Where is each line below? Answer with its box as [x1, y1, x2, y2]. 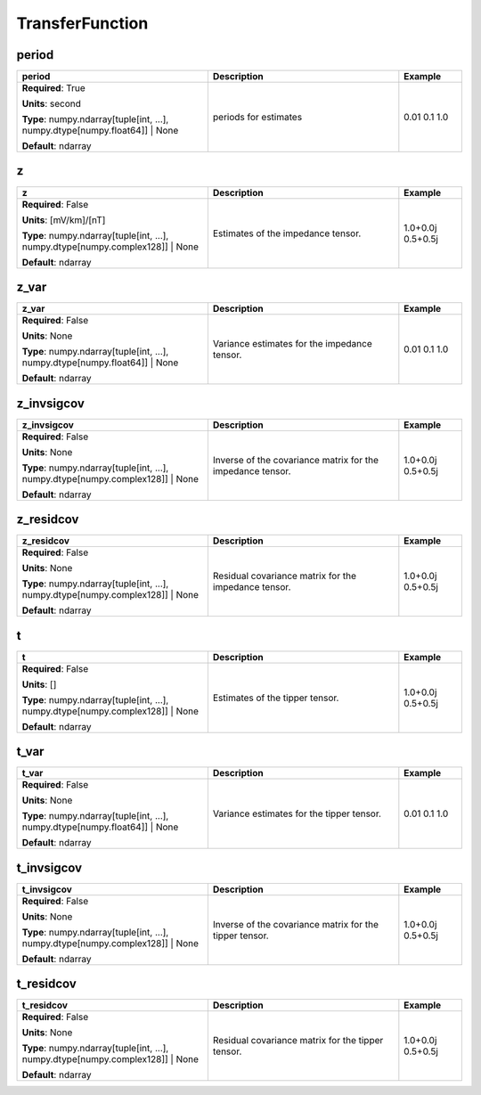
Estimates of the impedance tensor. [212, 227, 362, 240]
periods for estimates [212, 111, 303, 124]
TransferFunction [16, 13, 149, 33]
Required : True [21, 82, 86, 94]
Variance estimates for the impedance [212, 338, 373, 350]
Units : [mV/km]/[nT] [21, 214, 106, 226]
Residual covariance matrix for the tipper [212, 1034, 384, 1047]
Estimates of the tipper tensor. [212, 691, 339, 704]
